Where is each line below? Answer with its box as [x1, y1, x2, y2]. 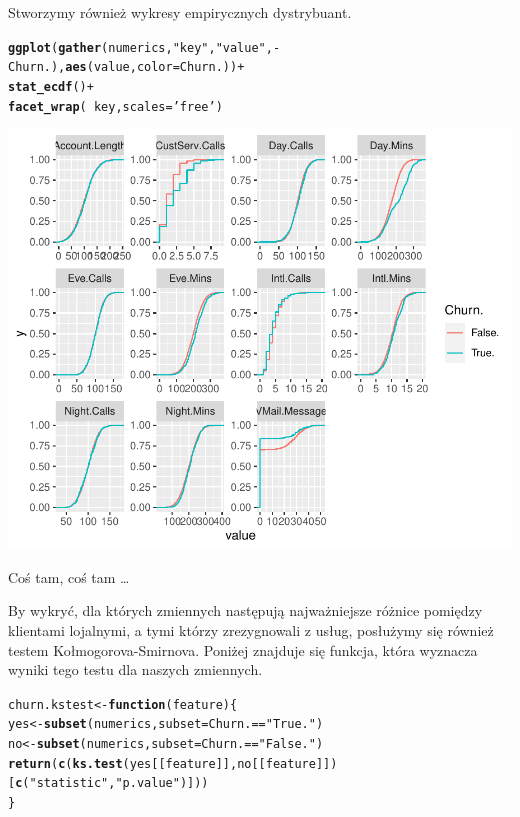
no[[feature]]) [237, 756, 338, 771]
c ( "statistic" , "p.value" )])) [15, 776, 209, 791]
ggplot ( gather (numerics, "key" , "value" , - [8, 40, 281, 55]
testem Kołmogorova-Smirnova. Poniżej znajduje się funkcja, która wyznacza [8, 639, 478, 660]
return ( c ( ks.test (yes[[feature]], [8, 756, 238, 771]
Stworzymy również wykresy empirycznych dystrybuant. [8, 2, 352, 22]
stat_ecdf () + [8, 79, 94, 94]
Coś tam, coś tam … [8, 566, 130, 587]
